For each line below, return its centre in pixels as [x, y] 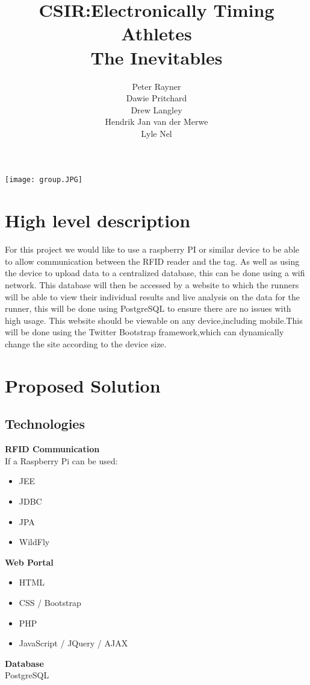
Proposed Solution [83, 385]
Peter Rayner [157, 86]
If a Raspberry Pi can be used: [61, 460]
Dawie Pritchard [157, 98]
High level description [98, 220]
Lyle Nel [157, 133]
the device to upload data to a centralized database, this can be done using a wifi [155, 273]
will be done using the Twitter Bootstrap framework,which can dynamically [144, 332]
